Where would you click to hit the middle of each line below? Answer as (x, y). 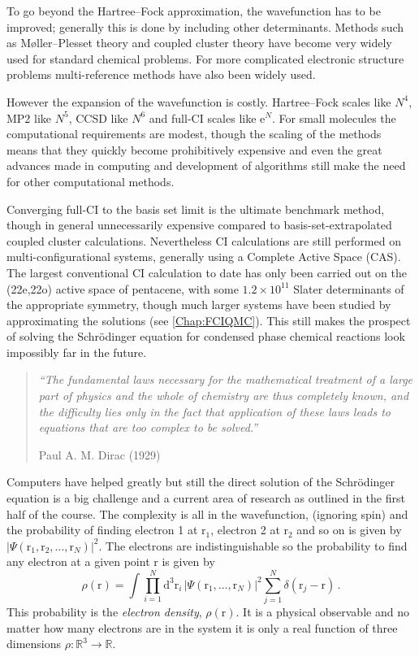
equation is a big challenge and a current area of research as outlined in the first (206, 498)
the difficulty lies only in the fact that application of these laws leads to (214, 411)
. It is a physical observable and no (322, 612)
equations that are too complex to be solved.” (148, 427)
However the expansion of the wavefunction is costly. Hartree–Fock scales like (199, 101)
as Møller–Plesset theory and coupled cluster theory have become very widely (199, 43)
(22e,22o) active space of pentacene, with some (123, 288)
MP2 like (29, 117)
